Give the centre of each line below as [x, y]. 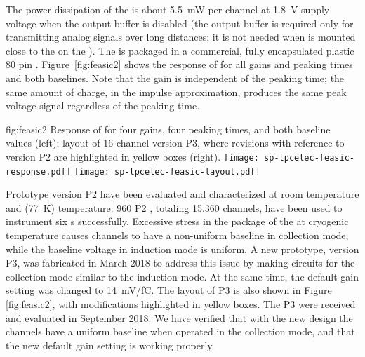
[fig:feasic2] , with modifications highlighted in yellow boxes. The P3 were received [181, 304]
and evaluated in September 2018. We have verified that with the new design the [179, 317]
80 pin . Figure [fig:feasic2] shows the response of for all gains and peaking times [179, 64]
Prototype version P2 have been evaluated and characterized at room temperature [182, 194]
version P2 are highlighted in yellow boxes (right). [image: [132, 156]
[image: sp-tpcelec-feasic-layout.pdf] [167, 171]
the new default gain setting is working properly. [110, 345]
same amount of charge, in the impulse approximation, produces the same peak [176, 92]
